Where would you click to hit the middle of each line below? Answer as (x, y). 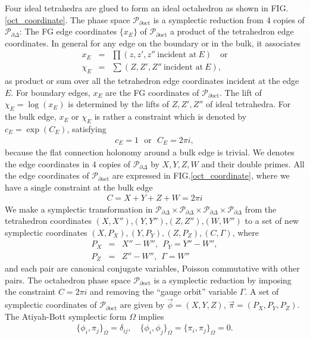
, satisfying (87, 129)
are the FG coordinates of (152, 92)
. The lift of (241, 92)
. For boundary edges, (51, 92)
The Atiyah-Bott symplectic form (66, 316)
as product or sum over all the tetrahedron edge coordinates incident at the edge (152, 81)
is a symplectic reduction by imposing (223, 280)
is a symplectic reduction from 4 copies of (229, 19)
